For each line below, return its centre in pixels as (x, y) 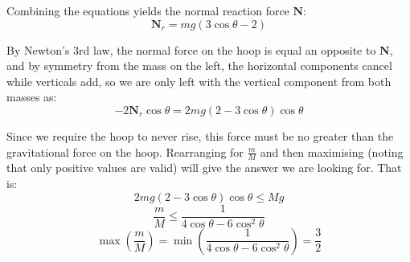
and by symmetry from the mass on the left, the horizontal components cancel (199, 65)
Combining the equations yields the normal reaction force (148, 10)
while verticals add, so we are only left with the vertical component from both (199, 81)
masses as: (32, 97)
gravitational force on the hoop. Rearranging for (125, 151)
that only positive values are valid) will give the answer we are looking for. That (204, 168)
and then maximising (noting (332, 151)
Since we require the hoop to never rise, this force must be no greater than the (200, 135)
